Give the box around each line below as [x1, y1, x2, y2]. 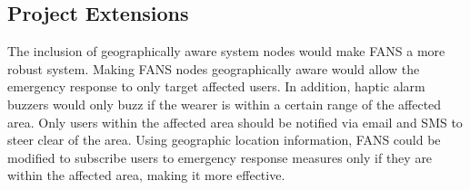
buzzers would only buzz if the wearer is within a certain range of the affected [7, 94, 442, 113]
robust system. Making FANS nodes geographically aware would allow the [7, 59, 420, 78]
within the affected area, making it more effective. [7, 166, 285, 185]
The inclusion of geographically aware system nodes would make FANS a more [7, 42, 445, 61]
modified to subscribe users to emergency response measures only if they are [7, 147, 433, 166]
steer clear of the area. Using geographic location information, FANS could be [7, 130, 441, 149]
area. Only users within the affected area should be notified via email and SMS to [7, 112, 463, 131]
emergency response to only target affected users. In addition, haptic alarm [7, 77, 425, 96]
